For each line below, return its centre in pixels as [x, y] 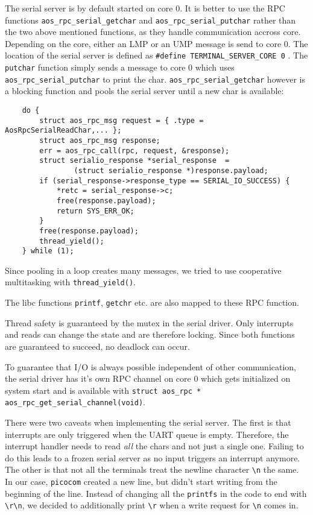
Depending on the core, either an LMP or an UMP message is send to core [143, 43]
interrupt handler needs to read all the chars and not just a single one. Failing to [154, 446]
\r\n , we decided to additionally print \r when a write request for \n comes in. [152, 505]
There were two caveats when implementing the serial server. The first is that [148, 422]
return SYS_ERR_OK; [95, 211]
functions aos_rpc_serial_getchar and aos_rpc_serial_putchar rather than [150, 20]
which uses [215, 67]
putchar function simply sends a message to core [95, 67]
